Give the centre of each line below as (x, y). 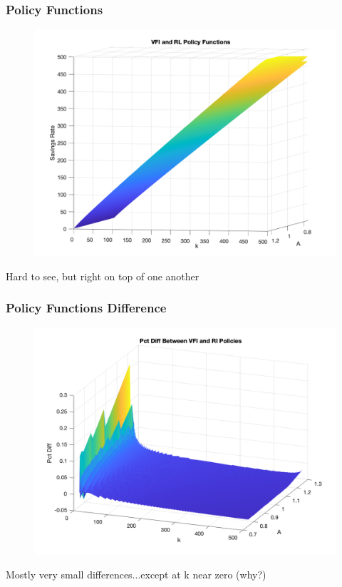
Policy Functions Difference (86, 308)
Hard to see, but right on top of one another (103, 276)
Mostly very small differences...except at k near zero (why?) (136, 575)
